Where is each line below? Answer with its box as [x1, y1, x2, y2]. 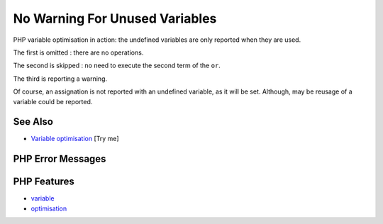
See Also [13, 116, 53, 128]
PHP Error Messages [13, 153, 106, 165]
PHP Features [13, 176, 74, 188]
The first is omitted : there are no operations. [13, 48, 144, 57]
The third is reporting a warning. [13, 74, 108, 83]
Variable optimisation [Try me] [30, 135, 120, 143]
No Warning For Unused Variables [13, 11, 217, 26]
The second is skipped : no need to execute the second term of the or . [13, 61, 221, 70]
